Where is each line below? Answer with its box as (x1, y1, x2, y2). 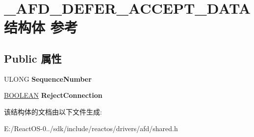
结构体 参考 (4, 17, 78, 37)
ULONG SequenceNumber (4, 73, 92, 84)
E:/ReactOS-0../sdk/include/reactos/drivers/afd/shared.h (4, 123, 178, 133)
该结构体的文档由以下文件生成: (4, 106, 102, 116)
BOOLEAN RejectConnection (4, 90, 102, 100)
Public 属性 (4, 50, 62, 66)
